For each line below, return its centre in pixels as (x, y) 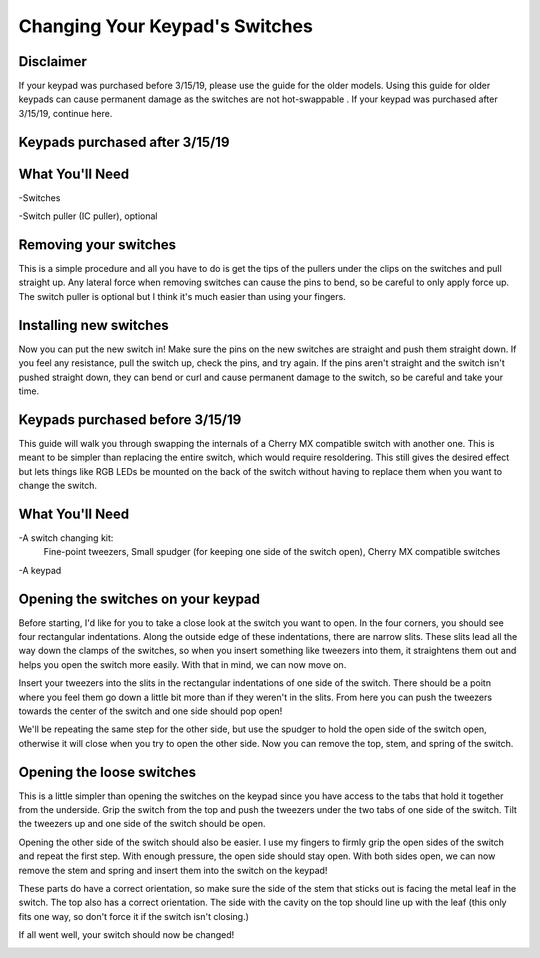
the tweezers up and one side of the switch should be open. (142, 824)
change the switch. (58, 485)
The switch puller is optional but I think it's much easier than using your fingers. (182, 296)
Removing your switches (97, 244)
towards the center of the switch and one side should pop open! (150, 711)
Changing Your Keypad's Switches (166, 26)
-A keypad (40, 570)
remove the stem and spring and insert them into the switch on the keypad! (173, 870)
